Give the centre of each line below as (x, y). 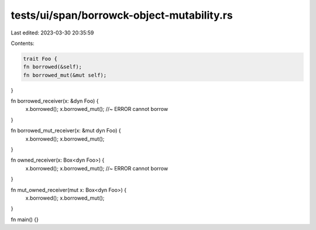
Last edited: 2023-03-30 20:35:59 (52, 33)
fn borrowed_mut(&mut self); (65, 75)
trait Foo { (40, 59)
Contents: (23, 43)
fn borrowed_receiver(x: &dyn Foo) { (55, 101)
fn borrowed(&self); (52, 67)
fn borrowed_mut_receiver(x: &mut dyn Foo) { (66, 131)
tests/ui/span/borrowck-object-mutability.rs (122, 15)
